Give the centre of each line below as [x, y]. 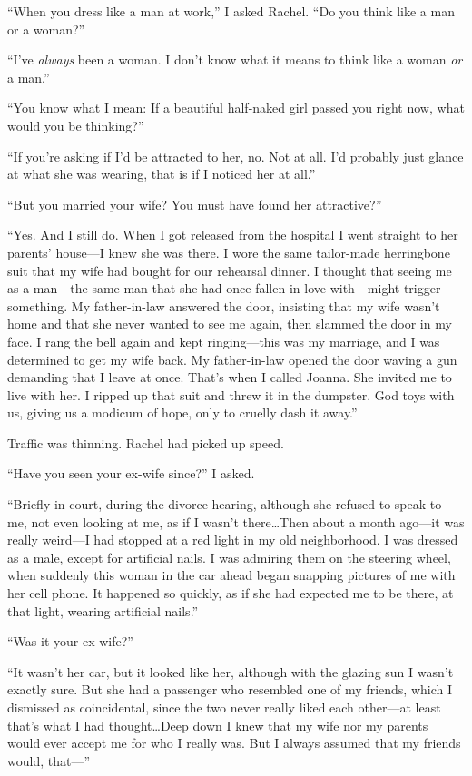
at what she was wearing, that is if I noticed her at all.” [162, 174]
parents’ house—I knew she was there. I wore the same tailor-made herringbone [229, 252]
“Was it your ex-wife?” [70, 641]
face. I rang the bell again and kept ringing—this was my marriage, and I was [224, 341]
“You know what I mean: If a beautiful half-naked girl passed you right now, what [236, 108]
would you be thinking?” [76, 125]
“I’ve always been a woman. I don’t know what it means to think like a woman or [235, 59]
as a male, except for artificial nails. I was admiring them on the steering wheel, [229, 557]
